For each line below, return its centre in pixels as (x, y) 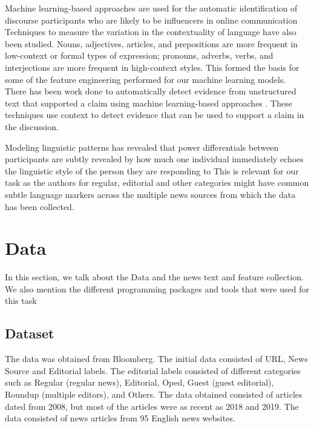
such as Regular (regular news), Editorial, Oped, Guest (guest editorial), (139, 382)
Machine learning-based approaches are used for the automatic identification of (151, 8)
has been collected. (40, 206)
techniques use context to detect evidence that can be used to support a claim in (155, 115)
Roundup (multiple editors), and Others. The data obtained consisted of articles (154, 394)
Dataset (30, 333)
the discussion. (32, 126)
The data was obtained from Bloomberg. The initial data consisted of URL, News (156, 359)
